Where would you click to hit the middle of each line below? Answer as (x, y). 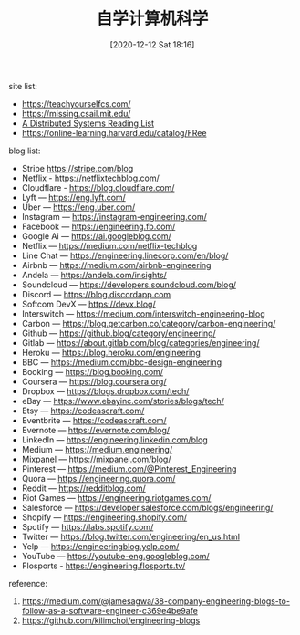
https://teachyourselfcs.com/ (76, 104)
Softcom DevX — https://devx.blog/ (88, 304)
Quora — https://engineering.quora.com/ (98, 478)
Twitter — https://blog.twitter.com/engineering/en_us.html (131, 536)
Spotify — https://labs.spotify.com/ (88, 526)
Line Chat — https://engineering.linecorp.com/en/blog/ (125, 255)
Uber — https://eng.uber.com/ (78, 207)
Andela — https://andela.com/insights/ (94, 275)
